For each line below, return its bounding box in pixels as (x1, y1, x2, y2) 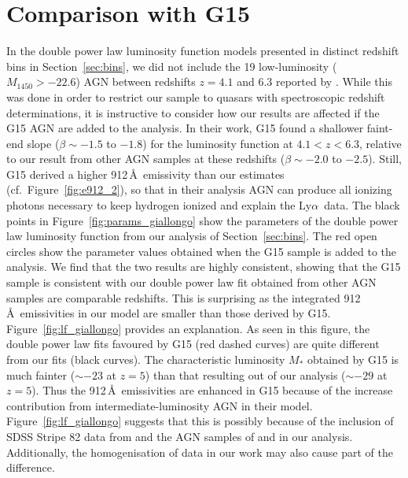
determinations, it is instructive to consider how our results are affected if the (6, 104, 380, 120)
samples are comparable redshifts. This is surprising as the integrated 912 (6, 289, 361, 306)
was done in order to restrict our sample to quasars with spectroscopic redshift (6, 88, 385, 105)
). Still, (368, 150, 402, 167)
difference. (6, 459, 55, 476)
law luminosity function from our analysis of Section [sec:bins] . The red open (6, 228, 377, 244)
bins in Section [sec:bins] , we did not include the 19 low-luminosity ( (6, 57, 337, 74)
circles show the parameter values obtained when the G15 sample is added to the (6, 243, 396, 259)
